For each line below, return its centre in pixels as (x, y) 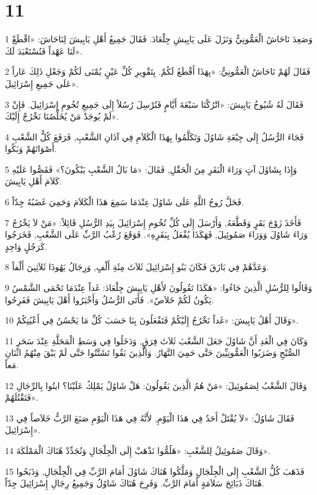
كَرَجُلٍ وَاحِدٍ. (26, 246)
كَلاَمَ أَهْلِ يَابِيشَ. (33, 181)
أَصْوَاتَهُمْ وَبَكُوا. (31, 149)
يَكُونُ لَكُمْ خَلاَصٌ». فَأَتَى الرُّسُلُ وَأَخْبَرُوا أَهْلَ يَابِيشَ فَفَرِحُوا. (110, 299)
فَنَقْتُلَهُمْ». (22, 397)
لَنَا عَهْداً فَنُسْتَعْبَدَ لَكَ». (44, 51)
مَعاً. (12, 365)
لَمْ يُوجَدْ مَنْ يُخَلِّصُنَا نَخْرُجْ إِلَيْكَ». (62, 116)
